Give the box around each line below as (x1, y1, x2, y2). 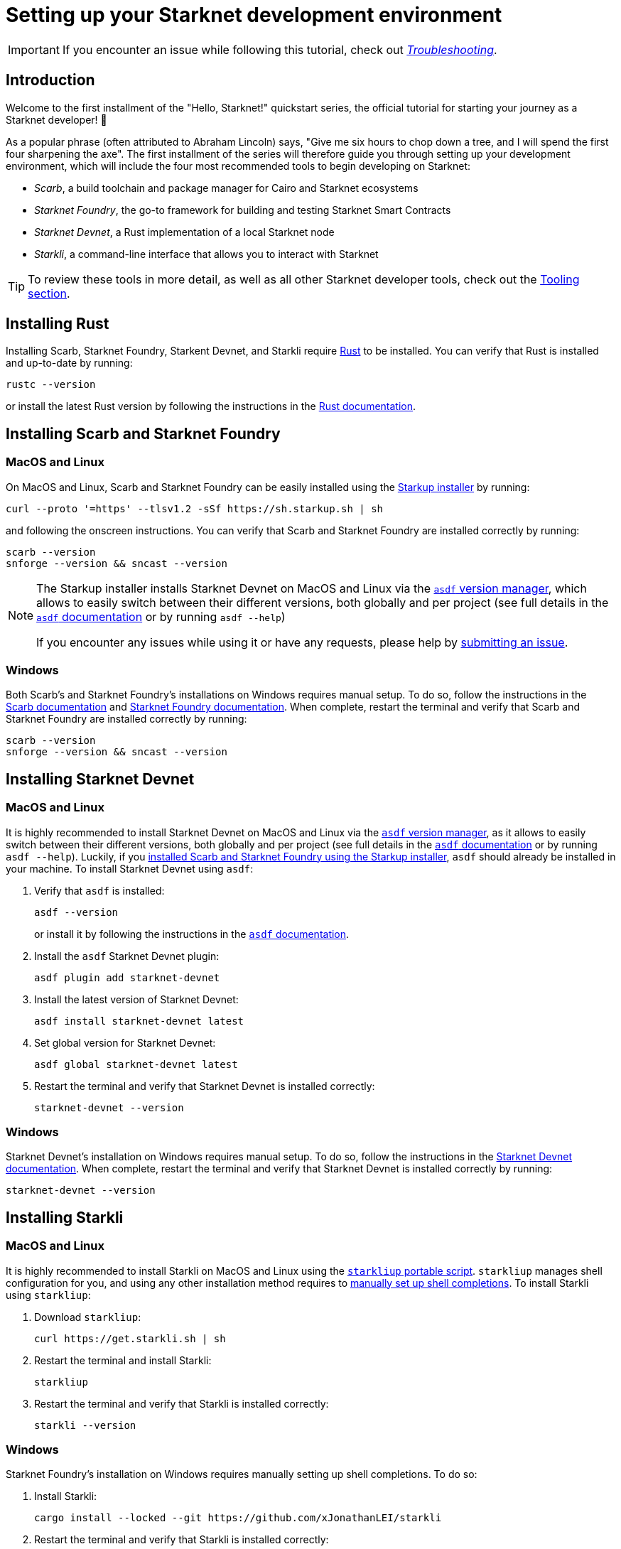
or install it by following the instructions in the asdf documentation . (34, 927, 350, 940)
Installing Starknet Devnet (6, 770, 195, 788)
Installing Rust (6, 315, 109, 333)
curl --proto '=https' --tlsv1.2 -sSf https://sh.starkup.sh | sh (6, 502, 384, 514)
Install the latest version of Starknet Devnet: (34, 993, 239, 1005)
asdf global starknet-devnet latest (34, 1058, 238, 1070)
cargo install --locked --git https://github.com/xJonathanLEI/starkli (34, 1512, 442, 1524)
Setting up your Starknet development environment (6, 3, 502, 27)
